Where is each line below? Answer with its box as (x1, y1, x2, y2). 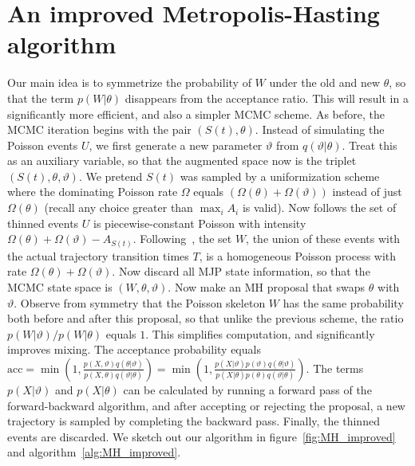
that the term (7, 89, 74, 106)
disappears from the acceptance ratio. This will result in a (125, 89, 409, 106)
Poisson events (7, 136, 78, 153)
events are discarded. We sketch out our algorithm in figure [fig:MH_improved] (7, 428, 396, 444)
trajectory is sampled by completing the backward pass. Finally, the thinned (7, 413, 380, 429)
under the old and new (269, 74, 380, 91)
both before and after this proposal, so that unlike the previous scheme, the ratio (7, 310, 404, 327)
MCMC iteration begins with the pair (7, 121, 192, 138)
